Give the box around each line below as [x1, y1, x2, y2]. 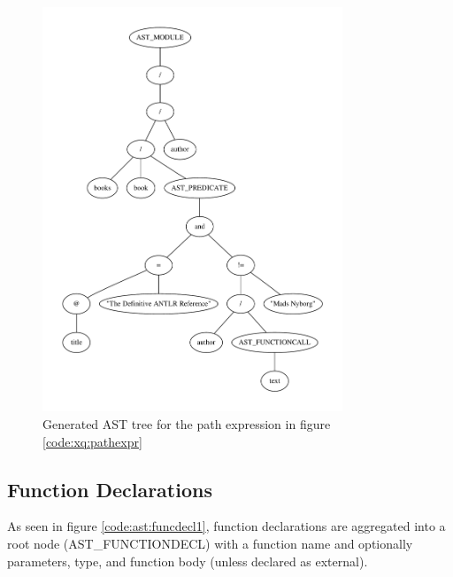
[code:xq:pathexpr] [42, 432, 142, 450]
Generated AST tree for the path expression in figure [42, 415, 331, 433]
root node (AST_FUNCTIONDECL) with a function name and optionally [7, 534, 413, 552]
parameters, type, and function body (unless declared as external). [7, 551, 368, 570]
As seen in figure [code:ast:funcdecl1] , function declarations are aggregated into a [7, 517, 446, 535]
